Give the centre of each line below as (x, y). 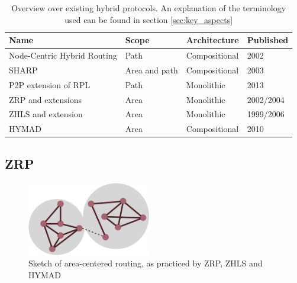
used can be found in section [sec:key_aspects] (149, 19)
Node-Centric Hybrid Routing (63, 55)
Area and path (151, 70)
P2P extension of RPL (50, 84)
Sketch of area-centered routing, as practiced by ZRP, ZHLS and (146, 263)
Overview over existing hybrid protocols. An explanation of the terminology (149, 8)
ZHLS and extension (46, 114)
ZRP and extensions (46, 99)
